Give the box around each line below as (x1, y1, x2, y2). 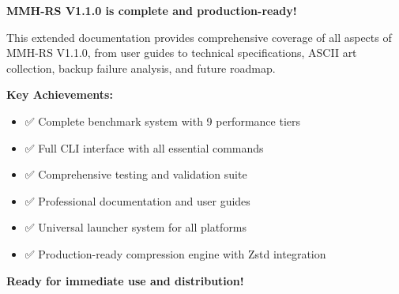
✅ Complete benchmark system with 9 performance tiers (24, 112, 300, 129)
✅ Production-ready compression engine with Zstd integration (24, 245, 326, 262)
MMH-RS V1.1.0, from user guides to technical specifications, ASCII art (6, 44, 357, 61)
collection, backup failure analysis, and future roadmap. (6, 59, 276, 76)
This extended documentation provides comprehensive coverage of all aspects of (6, 28, 392, 45)
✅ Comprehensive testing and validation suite (24, 166, 247, 183)
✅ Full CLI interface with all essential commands (24, 139, 264, 156)
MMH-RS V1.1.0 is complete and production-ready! (6, 2, 297, 18)
